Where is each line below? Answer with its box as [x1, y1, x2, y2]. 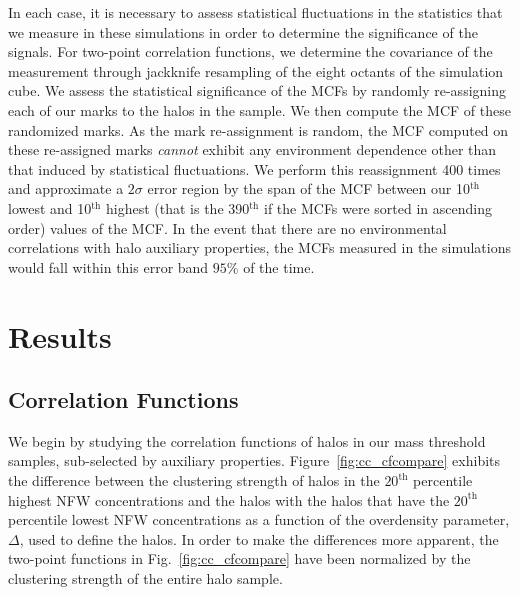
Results [8, 315, 112, 356]
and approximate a [8, 178, 124, 199]
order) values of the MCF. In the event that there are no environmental [8, 217, 447, 238]
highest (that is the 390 [106, 197, 250, 218]
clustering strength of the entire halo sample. [8, 568, 283, 589]
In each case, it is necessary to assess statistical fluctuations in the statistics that [8, 2, 503, 22]
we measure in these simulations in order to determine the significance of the [8, 21, 478, 42]
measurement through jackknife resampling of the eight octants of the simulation [8, 60, 504, 81]
